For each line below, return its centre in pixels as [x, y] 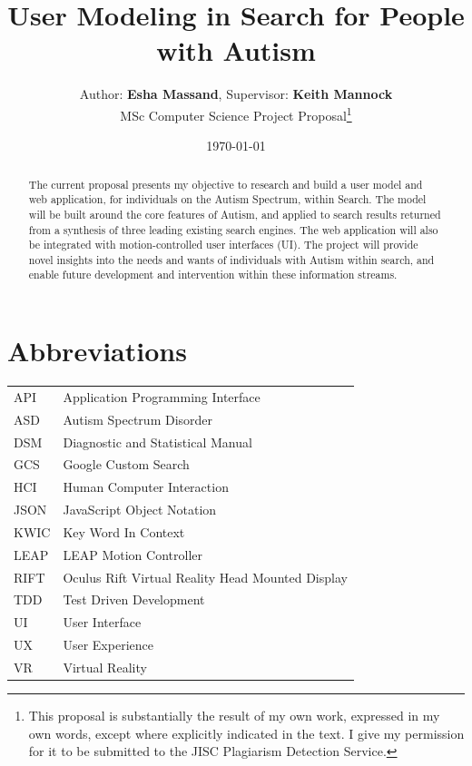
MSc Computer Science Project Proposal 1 [236, 113]
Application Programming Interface [162, 396]
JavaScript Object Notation [140, 510]
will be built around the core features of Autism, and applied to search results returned [235, 214]
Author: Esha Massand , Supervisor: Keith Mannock [236, 94]
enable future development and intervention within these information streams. [213, 275]
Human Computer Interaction [146, 487]
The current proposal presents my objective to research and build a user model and [226, 184]
